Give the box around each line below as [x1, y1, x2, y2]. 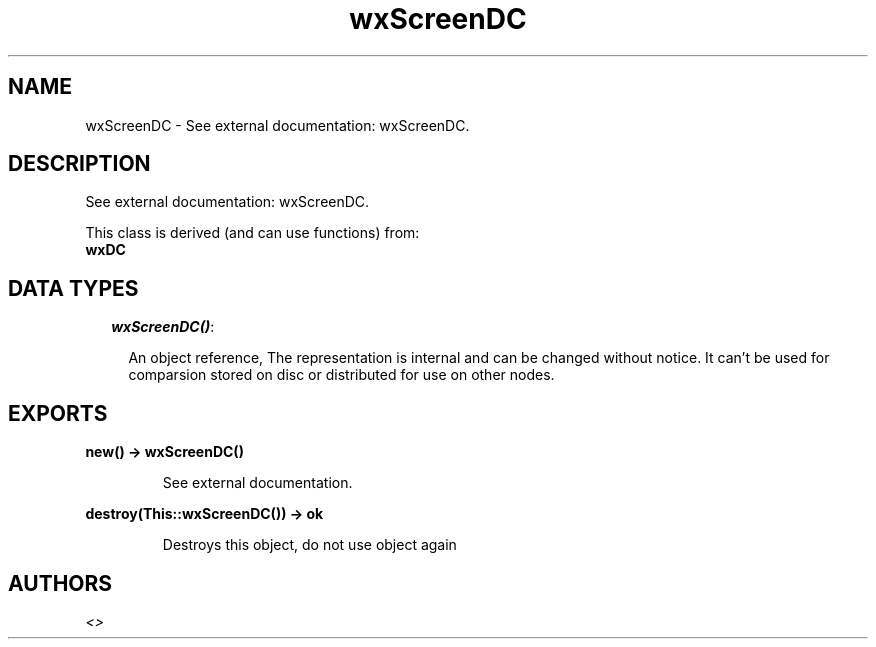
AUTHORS [8, 570, 113, 596]
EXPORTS [8, 400, 108, 426]
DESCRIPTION [8, 151, 151, 177]
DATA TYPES [8, 275, 139, 301]
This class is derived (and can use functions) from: [85, 224, 420, 242]
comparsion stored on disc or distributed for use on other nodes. [128, 366, 555, 384]
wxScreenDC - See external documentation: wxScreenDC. [85, 116, 470, 134]
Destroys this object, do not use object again [162, 536, 457, 554]
